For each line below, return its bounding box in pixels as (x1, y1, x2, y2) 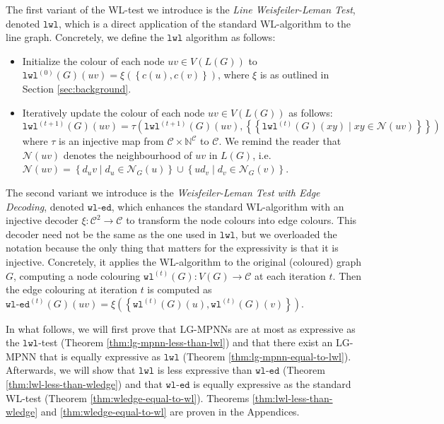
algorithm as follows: (186, 30, 276, 45)
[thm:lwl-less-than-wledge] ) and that (6, 377, 163, 391)
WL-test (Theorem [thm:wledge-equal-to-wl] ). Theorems (6, 390, 250, 405)
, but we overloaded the (235, 226, 337, 241)
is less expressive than (157, 363, 252, 377)
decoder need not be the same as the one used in (6, 226, 217, 241)
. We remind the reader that (218, 134, 341, 148)
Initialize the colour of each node (22, 53, 165, 68)
